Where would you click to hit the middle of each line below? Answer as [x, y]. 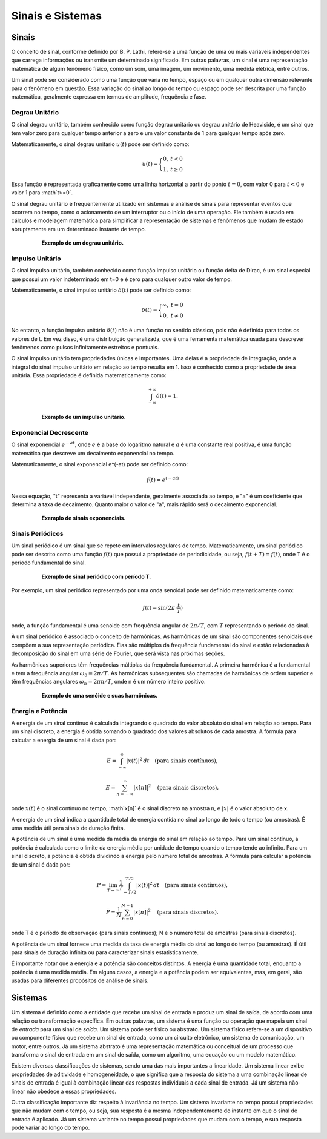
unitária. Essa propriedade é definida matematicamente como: [89, 375]
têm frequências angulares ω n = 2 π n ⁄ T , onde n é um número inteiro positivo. [108, 682]
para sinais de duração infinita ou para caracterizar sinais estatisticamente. [105, 952]
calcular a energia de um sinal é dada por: [64, 740]
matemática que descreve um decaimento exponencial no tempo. [93, 453]
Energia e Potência [39, 711]
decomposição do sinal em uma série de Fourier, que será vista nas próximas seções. [118, 653]
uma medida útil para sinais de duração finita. [68, 828]
